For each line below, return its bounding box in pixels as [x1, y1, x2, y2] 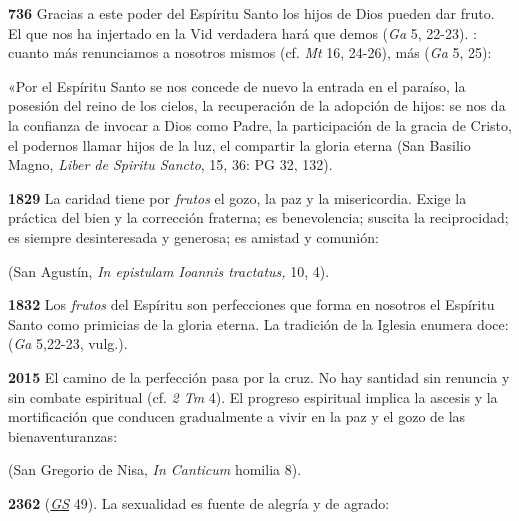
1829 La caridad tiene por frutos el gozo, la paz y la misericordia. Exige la [8, 187, 467, 208]
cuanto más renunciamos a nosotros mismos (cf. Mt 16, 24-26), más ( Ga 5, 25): [8, 42, 492, 63]
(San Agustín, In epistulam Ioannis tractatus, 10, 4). [8, 260, 330, 281]
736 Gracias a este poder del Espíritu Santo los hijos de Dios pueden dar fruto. [8, 3, 495, 23]
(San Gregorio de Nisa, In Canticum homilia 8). [8, 459, 302, 480]
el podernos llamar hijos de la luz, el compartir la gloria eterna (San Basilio [8, 134, 471, 155]
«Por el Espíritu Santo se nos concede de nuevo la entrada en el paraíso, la [8, 75, 466, 96]
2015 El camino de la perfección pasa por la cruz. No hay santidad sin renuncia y [8, 366, 510, 387]
